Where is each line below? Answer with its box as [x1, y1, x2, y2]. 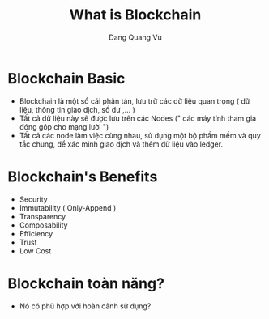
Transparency [19, 211, 66, 221]
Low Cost [19, 245, 52, 256]
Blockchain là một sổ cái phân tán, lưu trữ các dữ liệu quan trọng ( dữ [19, 96, 250, 106]
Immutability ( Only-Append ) [19, 202, 117, 212]
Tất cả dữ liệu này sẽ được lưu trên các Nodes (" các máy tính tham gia [19, 113, 257, 123]
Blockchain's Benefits [7, 168, 158, 185]
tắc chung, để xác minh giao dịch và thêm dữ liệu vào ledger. [19, 139, 224, 149]
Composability [19, 220, 68, 230]
